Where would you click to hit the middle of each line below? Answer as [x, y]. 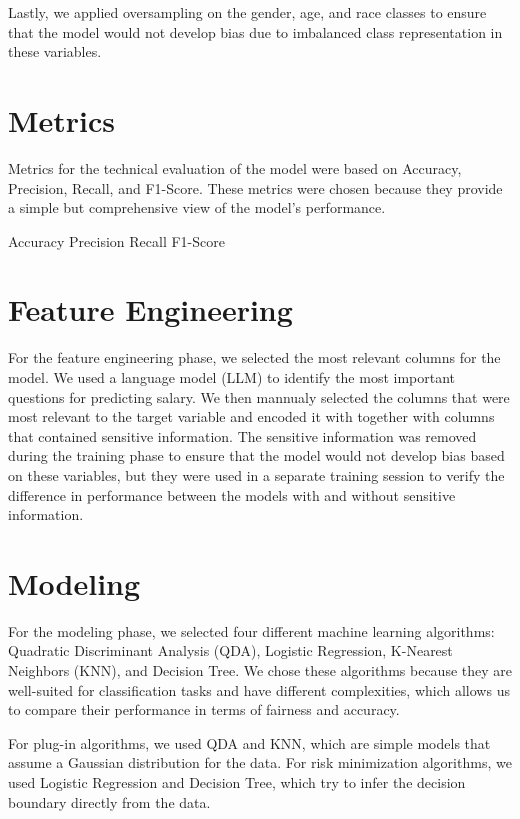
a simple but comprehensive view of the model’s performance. [197, 207]
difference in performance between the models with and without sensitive [232, 494]
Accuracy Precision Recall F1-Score [116, 240]
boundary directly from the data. [109, 801]
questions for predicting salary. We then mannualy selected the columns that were [259, 396]
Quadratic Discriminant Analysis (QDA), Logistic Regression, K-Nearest [230, 650]
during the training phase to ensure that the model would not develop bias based [256, 455]
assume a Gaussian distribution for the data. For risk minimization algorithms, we [260, 762]
